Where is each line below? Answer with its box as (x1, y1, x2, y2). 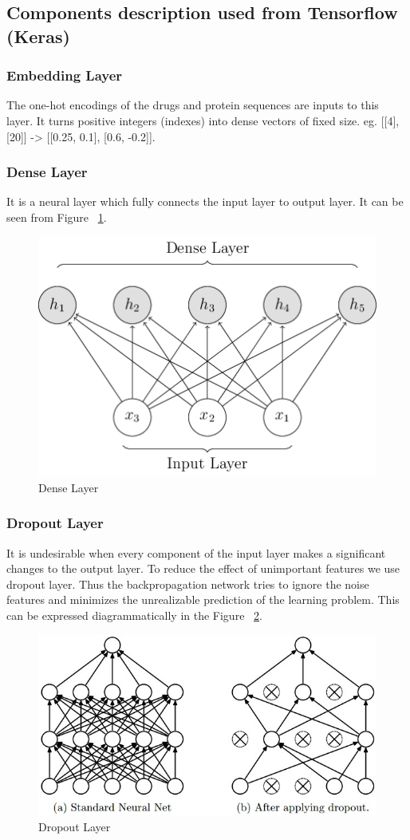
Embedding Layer (6, 65, 123, 85)
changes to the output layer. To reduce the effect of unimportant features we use (6, 560, 400, 577)
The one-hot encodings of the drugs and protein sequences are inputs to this (6, 97, 379, 113)
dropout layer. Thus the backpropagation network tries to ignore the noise (6, 575, 369, 592)
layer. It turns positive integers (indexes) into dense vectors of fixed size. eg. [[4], (6, 112, 400, 128)
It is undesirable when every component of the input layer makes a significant (6, 544, 386, 561)
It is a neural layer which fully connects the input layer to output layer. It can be (6, 193, 404, 210)
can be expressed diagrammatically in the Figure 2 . (6, 606, 262, 623)
